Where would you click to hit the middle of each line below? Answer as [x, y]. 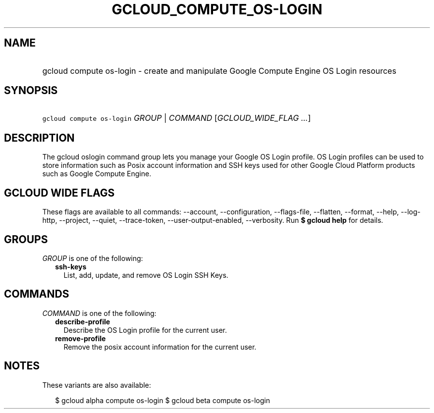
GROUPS [26, 239]
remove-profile [81, 338]
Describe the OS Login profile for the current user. [145, 330]
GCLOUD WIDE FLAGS [59, 193]
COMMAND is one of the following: [99, 313]
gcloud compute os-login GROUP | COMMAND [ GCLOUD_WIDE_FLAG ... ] [177, 118]
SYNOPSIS [31, 91]
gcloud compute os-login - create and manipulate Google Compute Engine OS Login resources [219, 71]
